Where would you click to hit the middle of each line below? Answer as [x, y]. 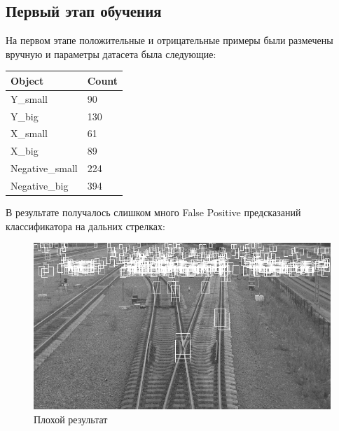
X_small [29, 133]
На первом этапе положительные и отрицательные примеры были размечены [169, 40]
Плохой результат [71, 419]
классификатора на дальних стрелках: [85, 226]
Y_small [29, 98]
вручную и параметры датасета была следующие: [111, 54]
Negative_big [40, 185]
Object [27, 80]
